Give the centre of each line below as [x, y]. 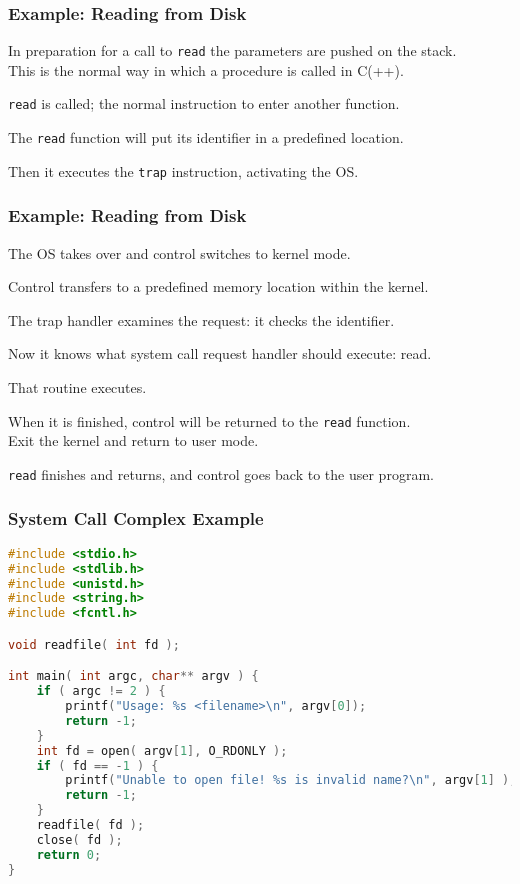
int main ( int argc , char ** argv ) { [133, 676]
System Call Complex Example [136, 518]
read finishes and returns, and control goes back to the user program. [221, 473]
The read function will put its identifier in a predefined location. [206, 137]
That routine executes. [77, 387]
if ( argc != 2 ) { [101, 691]
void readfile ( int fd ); [94, 644]
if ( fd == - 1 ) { [97, 765]
